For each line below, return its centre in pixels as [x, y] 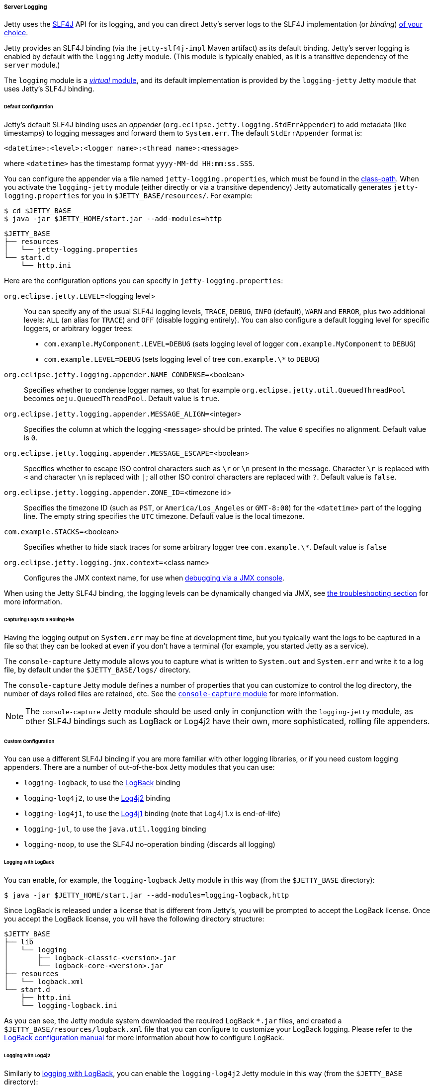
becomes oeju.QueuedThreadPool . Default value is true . [122, 399]
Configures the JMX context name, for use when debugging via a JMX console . [154, 578]
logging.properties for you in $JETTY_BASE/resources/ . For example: [129, 196]
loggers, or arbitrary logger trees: [79, 329]
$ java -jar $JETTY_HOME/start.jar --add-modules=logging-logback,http [147, 895]
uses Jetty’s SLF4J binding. [49, 89]
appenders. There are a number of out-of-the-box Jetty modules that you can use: [139, 767]
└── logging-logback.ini [69, 1006]
